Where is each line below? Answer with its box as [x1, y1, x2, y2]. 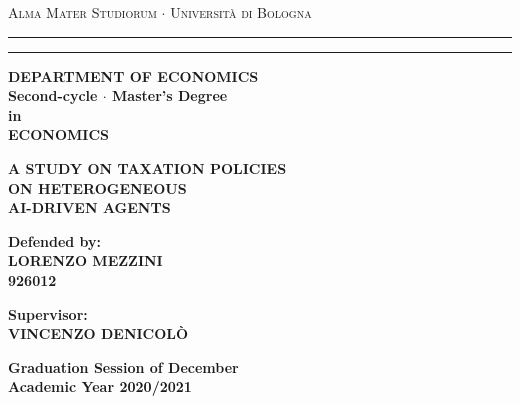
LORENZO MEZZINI [8, 250, 163, 271]
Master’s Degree [112, 85, 228, 106]
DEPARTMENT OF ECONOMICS [8, 65, 259, 86]
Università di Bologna [170, 2, 312, 22]
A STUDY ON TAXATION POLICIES [8, 157, 287, 178]
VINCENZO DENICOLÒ [8, 323, 189, 344]
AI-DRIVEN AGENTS [8, 197, 171, 218]
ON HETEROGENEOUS [8, 177, 187, 198]
